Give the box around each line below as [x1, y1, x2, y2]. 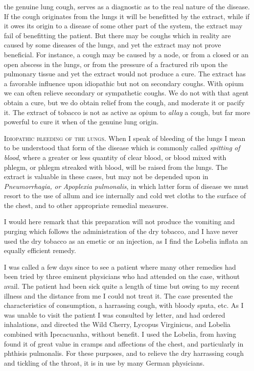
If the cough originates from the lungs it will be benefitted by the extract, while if [4, 11, 250, 21]
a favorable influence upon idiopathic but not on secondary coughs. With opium [4, 78, 244, 88]
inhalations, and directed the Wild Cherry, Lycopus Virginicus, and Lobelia [4, 319, 231, 329]
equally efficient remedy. [4, 245, 76, 255]
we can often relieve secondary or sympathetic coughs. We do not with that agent [4, 88, 249, 98]
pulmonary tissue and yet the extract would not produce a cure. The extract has [4, 69, 246, 79]
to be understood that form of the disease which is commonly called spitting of [4, 142, 240, 153]
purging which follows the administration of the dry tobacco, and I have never [4, 226, 238, 236]
